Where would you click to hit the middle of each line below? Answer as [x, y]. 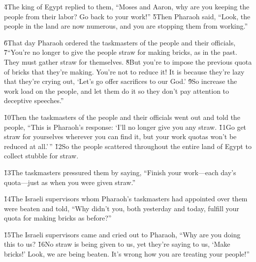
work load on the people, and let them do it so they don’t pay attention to [117, 91]
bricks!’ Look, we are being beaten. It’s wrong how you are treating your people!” [127, 254]
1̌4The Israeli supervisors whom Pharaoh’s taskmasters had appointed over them [126, 199]
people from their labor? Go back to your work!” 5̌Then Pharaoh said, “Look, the [127, 16]
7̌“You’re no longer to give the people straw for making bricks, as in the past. [121, 52]
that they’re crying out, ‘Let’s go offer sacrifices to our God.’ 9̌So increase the [121, 81]
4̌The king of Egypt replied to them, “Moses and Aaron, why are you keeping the [127, 6]
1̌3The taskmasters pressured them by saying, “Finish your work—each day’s [120, 172]
